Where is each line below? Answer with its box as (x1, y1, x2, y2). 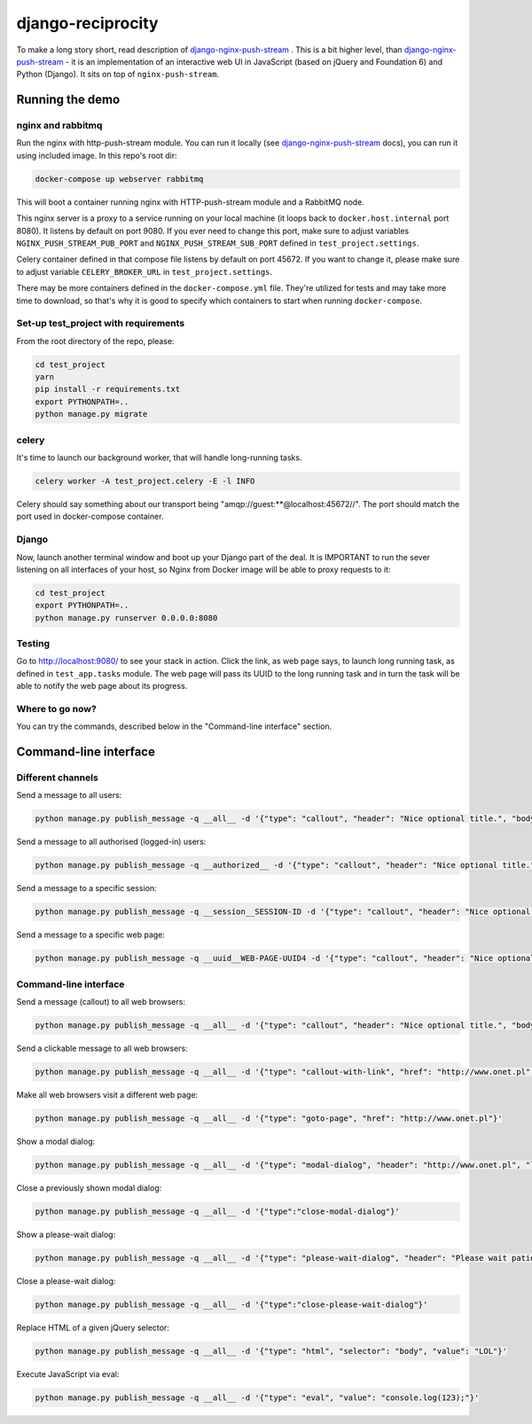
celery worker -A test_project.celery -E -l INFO (35, 475, 255, 486)
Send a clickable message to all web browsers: (16, 1043, 188, 1054)
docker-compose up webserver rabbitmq (35, 174, 204, 184)
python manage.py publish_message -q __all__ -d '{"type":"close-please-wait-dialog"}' (35, 1299, 428, 1310)
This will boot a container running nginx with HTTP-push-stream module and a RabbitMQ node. (16, 196, 365, 207)
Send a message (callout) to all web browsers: (16, 997, 186, 1007)
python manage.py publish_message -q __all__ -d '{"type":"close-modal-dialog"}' (35, 1206, 401, 1217)
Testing (16, 638, 51, 650)
